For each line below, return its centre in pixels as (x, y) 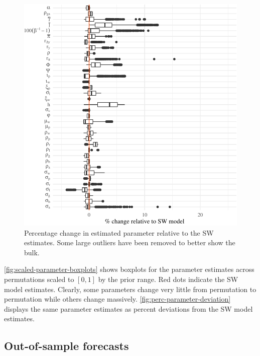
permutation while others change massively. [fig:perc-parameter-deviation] (117, 299)
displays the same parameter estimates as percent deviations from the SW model (128, 308)
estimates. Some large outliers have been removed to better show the (130, 242)
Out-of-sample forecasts (67, 346)
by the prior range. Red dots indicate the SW (168, 279)
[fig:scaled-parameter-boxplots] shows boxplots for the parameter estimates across (129, 269)
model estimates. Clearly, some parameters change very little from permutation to (130, 289)
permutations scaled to (39, 279)
